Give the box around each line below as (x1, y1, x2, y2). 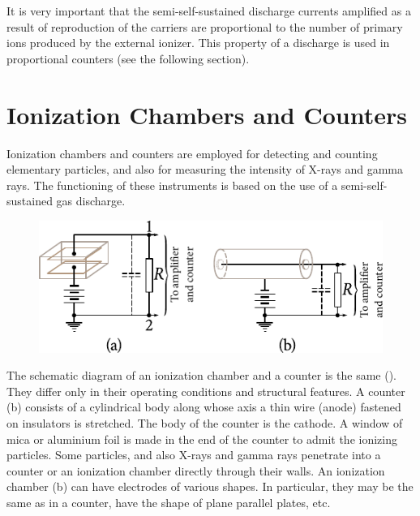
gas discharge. (56, 192, 126, 209)
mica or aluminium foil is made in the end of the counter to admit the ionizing (6, 430, 397, 447)
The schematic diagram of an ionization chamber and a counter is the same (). (6, 367, 396, 384)
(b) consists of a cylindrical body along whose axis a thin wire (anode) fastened (6, 398, 401, 415)
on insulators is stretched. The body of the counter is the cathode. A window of (6, 414, 403, 431)
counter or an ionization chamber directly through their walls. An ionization (6, 462, 385, 479)
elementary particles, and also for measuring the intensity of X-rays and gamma (6, 161, 404, 178)
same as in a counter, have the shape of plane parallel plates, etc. (6, 493, 331, 510)
